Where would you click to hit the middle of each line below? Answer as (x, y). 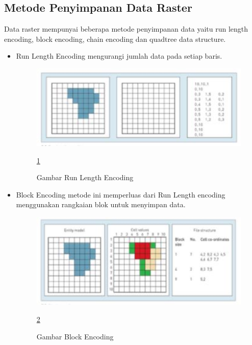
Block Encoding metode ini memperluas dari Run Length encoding (121, 194)
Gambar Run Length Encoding (85, 177)
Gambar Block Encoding (75, 336)
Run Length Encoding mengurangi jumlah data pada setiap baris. (119, 56)
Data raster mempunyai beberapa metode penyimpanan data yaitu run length (126, 29)
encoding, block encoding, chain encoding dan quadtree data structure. (115, 39)
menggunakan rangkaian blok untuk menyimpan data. (101, 204)
